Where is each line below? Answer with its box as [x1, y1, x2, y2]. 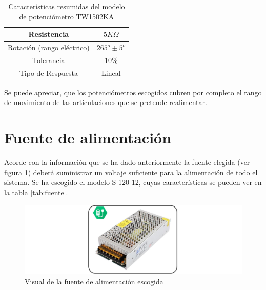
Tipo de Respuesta [19, 67, 78, 78]
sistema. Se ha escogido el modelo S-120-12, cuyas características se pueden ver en [4, 177, 262, 188]
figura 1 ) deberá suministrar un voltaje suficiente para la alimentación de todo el [4, 167, 258, 177]
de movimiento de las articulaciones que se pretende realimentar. [4, 97, 207, 108]
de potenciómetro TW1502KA [19, 11, 114, 22]
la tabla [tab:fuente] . [4, 187, 68, 197]
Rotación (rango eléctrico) [8, 42, 90, 53]
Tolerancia [32, 54, 65, 65]
